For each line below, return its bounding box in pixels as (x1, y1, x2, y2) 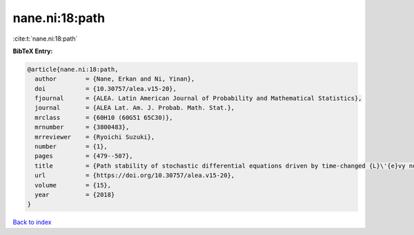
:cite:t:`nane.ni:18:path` (12, 34, 78, 43)
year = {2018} (34, 191, 115, 198)
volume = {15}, (34, 181, 112, 189)
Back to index (12, 218, 52, 227)
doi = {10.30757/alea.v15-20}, (34, 85, 177, 92)
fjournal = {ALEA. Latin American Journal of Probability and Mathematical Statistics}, (34, 94, 362, 103)
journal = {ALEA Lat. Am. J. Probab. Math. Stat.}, (34, 104, 235, 112)
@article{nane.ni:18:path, (27, 65, 119, 73)
